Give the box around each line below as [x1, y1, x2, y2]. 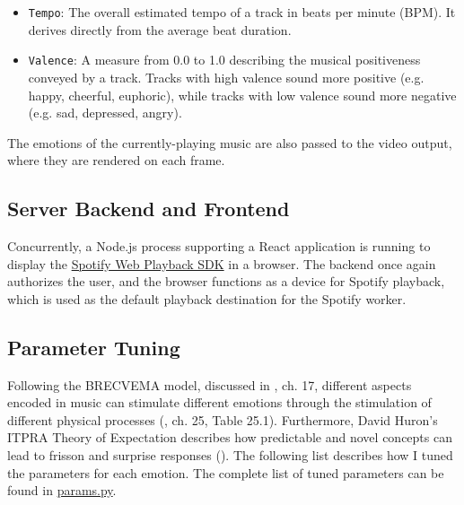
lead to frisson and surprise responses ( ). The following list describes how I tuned [7, 446, 453, 465]
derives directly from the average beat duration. [28, 20, 292, 39]
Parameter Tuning [7, 333, 180, 361]
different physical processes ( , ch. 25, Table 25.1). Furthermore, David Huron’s [7, 410, 438, 429]
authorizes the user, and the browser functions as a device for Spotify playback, [7, 272, 445, 291]
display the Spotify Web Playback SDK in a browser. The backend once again [7, 254, 436, 273]
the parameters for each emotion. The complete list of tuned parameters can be [7, 463, 444, 482]
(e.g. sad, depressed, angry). [28, 103, 182, 122]
